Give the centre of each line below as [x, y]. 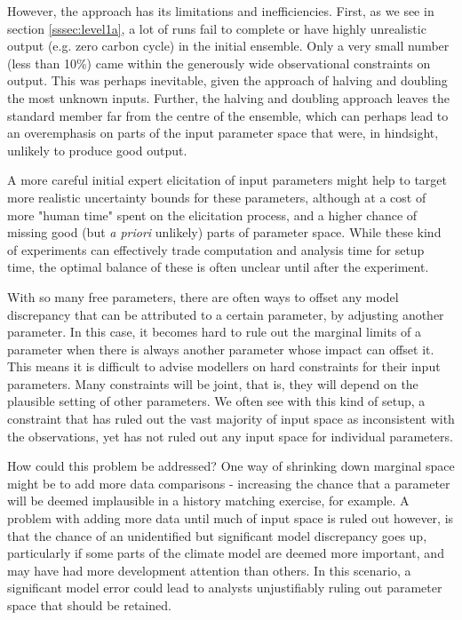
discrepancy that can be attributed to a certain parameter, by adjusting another [226, 314]
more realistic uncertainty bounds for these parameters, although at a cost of [217, 197]
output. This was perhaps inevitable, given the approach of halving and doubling [227, 80]
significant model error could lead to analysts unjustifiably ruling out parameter [225, 588]
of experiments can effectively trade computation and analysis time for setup [216, 249]
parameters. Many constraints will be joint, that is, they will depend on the [213, 383]
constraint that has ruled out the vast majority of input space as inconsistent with [231, 419]
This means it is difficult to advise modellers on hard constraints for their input [224, 366]
